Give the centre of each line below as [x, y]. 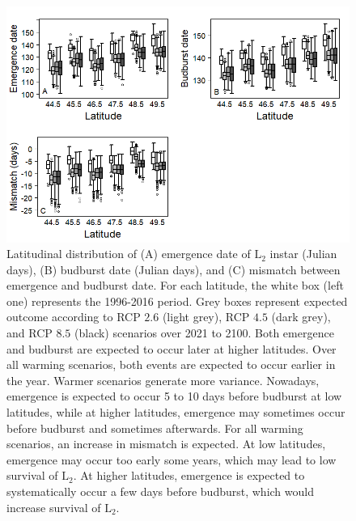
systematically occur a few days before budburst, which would [160, 491]
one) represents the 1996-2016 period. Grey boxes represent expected [177, 301]
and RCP [30, 333]
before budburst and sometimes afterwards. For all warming [155, 428]
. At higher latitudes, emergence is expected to [189, 475]
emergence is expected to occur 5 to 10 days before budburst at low [174, 396]
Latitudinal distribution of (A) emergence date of [129, 254]
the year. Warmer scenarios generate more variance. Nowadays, [163, 380]
